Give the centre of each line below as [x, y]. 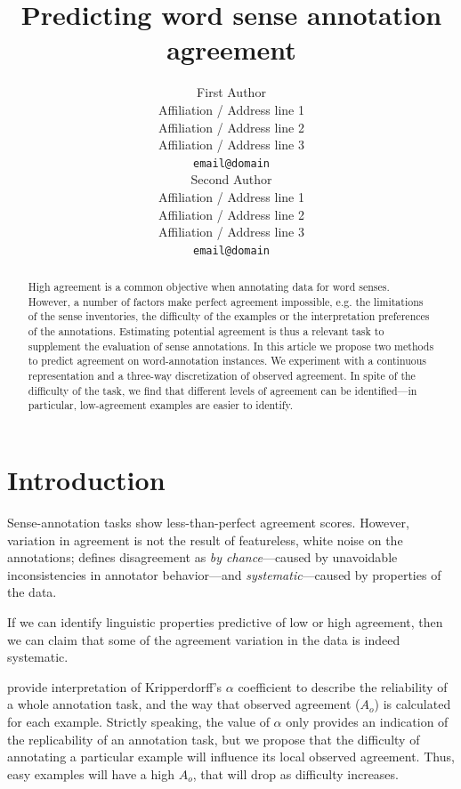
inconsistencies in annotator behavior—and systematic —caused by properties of [224, 574]
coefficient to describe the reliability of [343, 686]
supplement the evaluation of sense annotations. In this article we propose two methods [231, 346]
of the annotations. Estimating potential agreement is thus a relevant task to [206, 331]
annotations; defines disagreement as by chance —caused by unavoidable [202, 557]
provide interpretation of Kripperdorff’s [115, 686]
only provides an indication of [367, 721]
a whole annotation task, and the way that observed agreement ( [184, 704]
